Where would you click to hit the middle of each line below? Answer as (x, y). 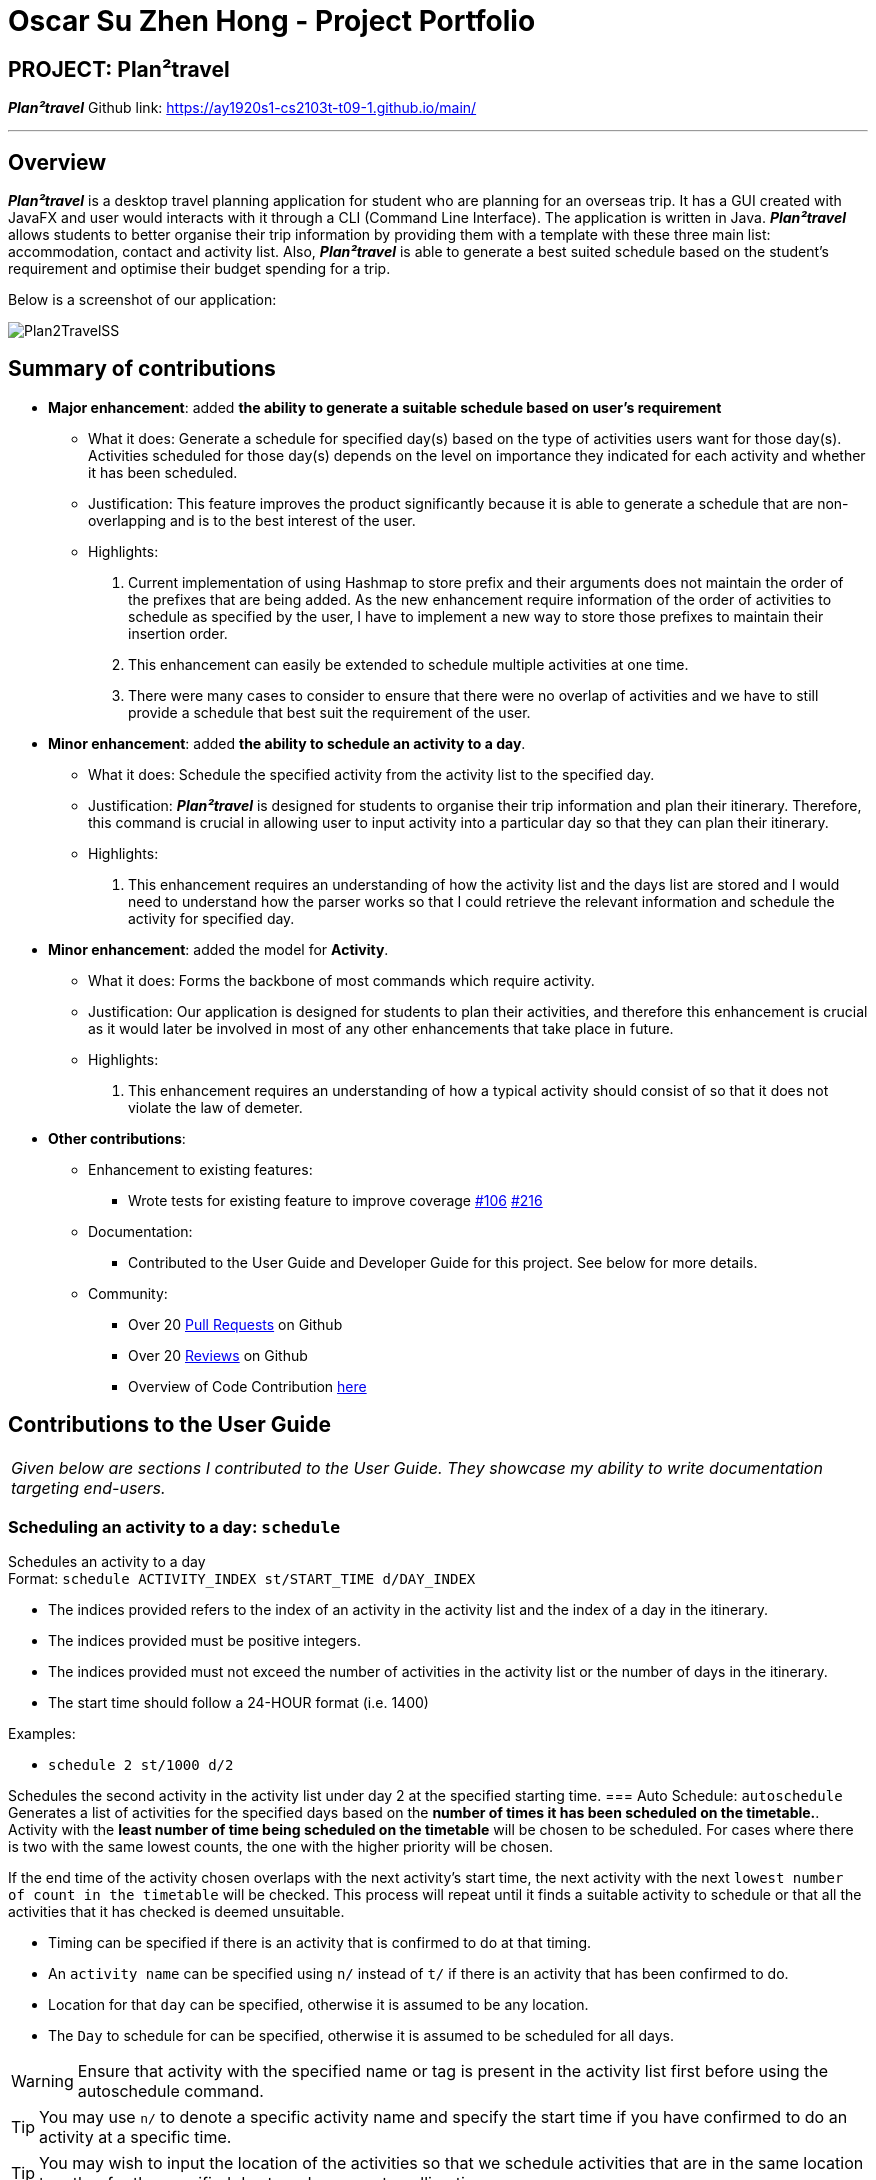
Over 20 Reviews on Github (218, 1355)
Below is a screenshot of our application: (142, 300)
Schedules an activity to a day (107, 1562)
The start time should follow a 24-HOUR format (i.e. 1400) (238, 1703)
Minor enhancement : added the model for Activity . (218, 949)
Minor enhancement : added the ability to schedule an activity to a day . (287, 743)
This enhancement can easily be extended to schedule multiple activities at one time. (408, 664)
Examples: (42, 1734)
